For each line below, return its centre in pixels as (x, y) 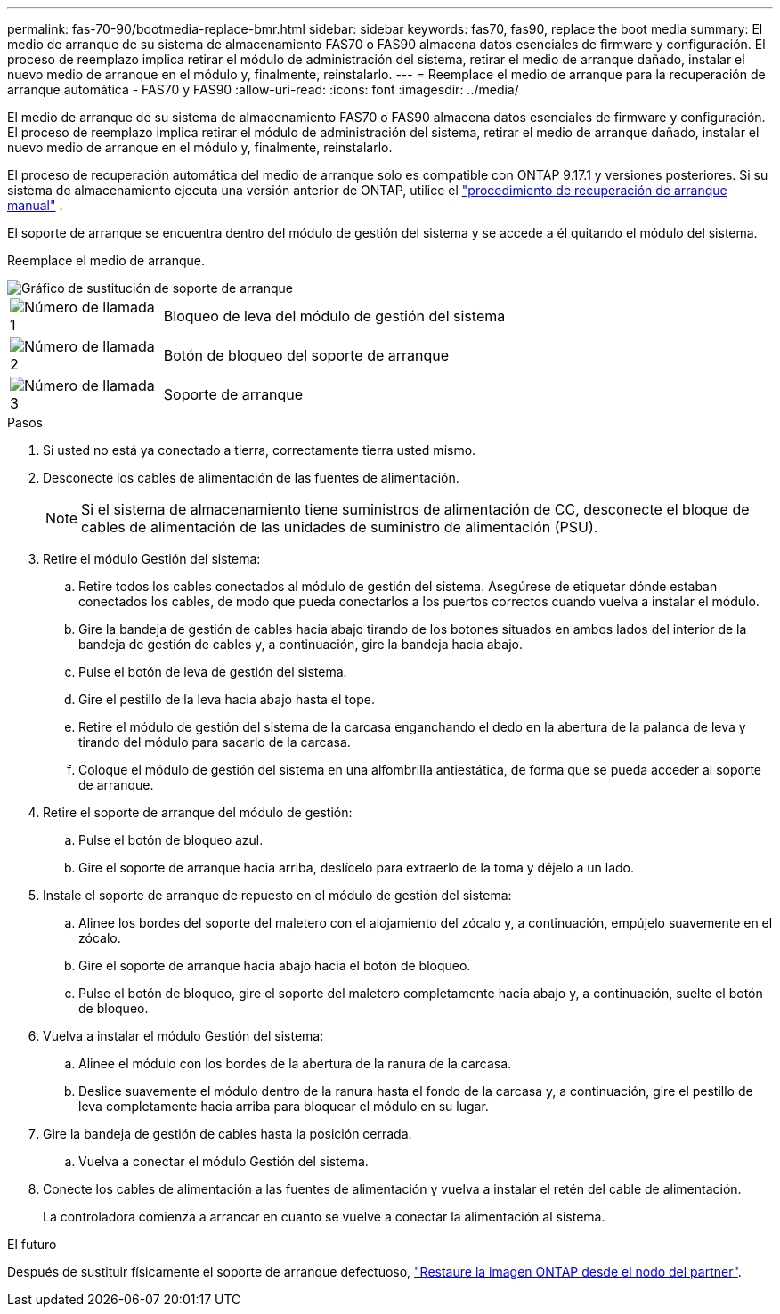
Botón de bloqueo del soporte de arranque (306, 355)
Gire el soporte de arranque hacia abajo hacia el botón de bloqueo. (275, 965)
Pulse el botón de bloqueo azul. (171, 840)
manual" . (35, 205)
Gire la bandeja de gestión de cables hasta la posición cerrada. (227, 1134)
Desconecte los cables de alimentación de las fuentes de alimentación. (251, 478)
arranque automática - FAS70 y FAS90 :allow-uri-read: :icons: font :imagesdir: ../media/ (263, 89)
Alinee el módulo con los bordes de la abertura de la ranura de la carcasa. (295, 1063)
